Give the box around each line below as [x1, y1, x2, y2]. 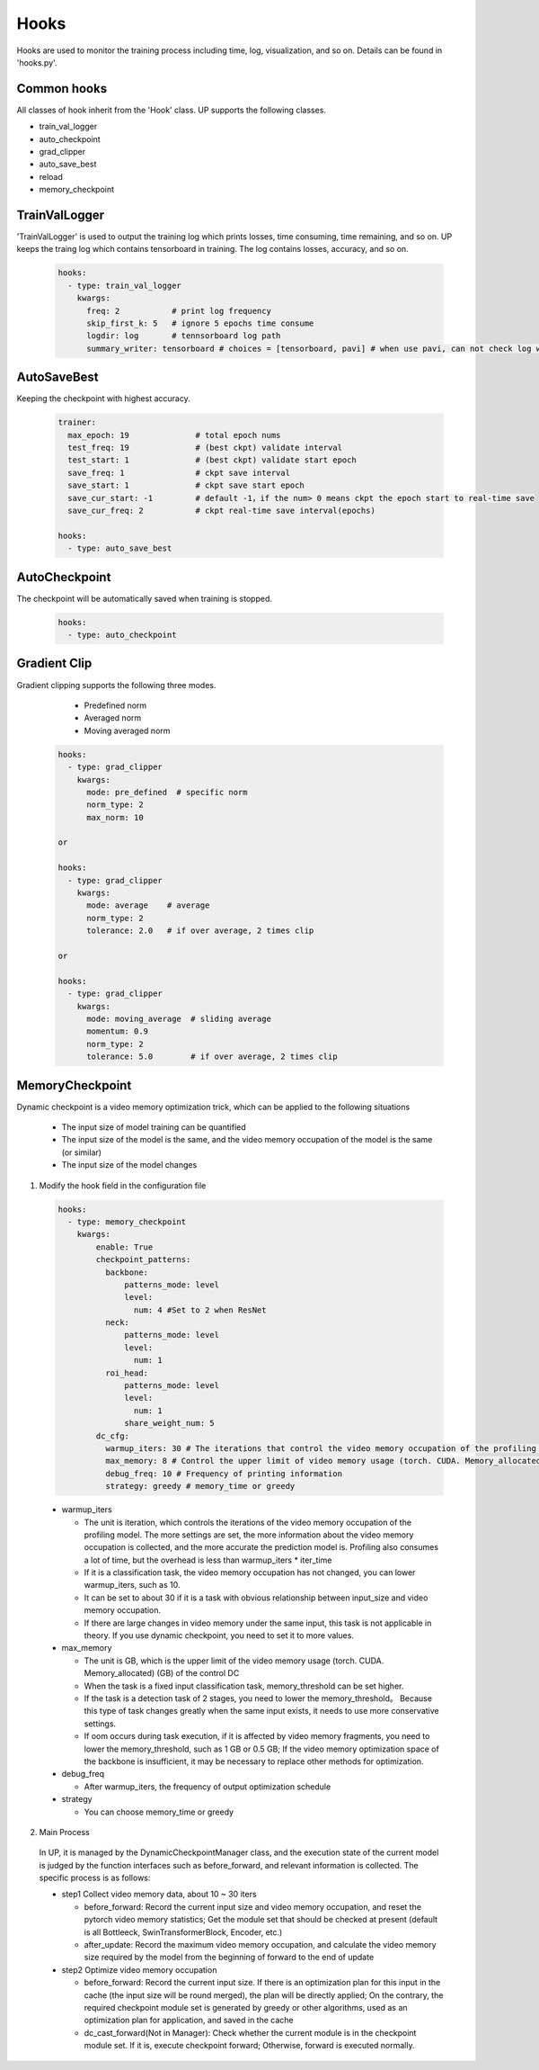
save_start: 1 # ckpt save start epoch [67, 480, 305, 490]
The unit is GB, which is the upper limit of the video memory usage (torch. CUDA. [84, 1655, 384, 1666]
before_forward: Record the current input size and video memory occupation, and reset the [84, 1901, 422, 1912]
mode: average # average [86, 901, 210, 910]
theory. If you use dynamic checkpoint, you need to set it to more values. [84, 1630, 355, 1641]
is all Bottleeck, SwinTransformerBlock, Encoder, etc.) [84, 1926, 283, 1938]
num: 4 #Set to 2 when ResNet [133, 1304, 267, 1315]
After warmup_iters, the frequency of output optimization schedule [84, 1781, 331, 1792]
